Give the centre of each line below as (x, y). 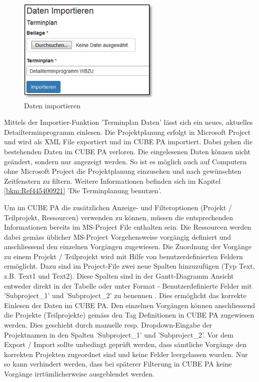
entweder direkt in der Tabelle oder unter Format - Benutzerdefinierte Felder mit (128, 285)
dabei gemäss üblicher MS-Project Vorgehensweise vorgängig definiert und (118, 236)
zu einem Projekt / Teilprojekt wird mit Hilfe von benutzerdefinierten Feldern (123, 256)
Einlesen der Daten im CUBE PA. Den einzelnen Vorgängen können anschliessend (130, 305)
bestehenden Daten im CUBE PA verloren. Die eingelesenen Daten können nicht (127, 151)
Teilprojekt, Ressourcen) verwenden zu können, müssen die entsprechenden (119, 217)
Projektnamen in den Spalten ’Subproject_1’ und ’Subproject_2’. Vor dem (119, 334)
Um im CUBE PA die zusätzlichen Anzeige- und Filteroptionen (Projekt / (118, 207)
